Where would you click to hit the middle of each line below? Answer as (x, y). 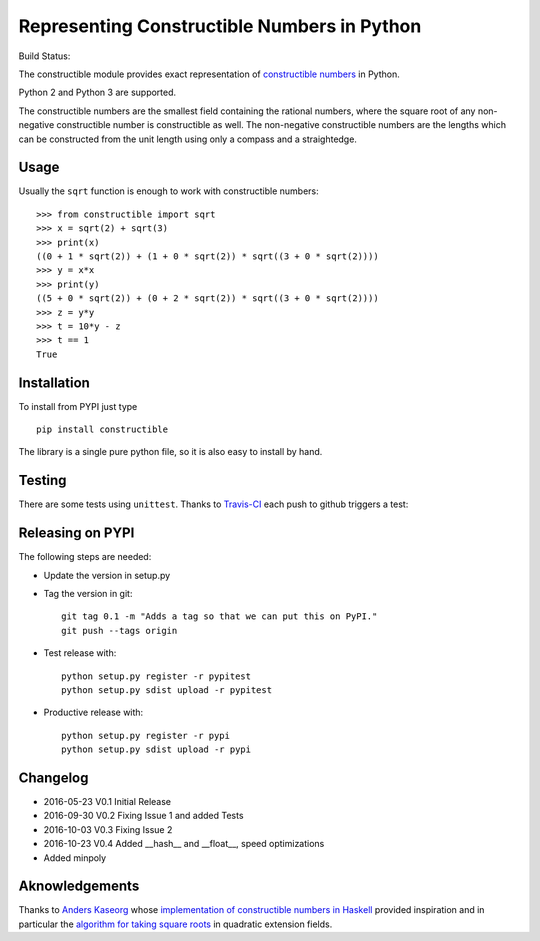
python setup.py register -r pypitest (156, 676)
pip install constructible (102, 429)
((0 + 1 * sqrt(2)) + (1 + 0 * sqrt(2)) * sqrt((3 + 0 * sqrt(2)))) (207, 256)
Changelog (53, 777)
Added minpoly (75, 857)
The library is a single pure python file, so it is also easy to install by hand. (170, 452)
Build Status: (44, 56)
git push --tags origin (119, 630)
